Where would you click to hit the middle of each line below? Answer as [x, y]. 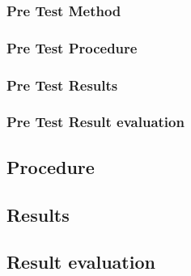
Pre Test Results [62, 85]
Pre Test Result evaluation [95, 122]
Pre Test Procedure [72, 47]
